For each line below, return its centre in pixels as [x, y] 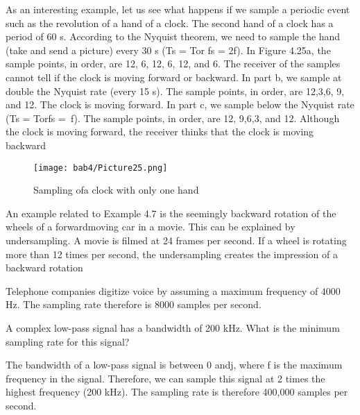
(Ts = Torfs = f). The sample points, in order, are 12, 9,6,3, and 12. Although [173, 118]
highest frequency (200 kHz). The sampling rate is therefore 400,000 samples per [177, 392]
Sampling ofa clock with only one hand [116, 190]
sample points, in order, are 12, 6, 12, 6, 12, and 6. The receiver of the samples [173, 63]
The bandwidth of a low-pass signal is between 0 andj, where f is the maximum [174, 365]
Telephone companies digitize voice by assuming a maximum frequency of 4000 [173, 290]
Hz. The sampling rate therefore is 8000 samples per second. [134, 304]
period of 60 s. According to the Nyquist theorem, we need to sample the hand [173, 36]
